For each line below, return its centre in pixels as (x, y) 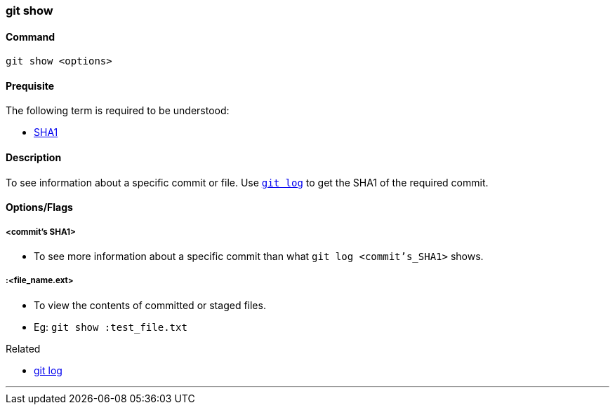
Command (31, 36)
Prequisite (30, 86)
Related (23, 348)
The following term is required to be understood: (118, 111)
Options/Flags (39, 207)
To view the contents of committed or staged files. (150, 305)
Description (34, 158)
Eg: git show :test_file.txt (111, 327)
